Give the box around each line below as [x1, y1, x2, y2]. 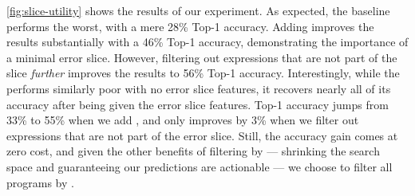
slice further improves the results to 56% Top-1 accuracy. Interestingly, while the [6, 65, 400, 81]
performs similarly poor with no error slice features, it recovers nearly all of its [6, 80, 391, 96]
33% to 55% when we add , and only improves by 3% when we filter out [6, 112, 359, 128]
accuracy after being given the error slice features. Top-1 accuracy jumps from [6, 96, 389, 112]
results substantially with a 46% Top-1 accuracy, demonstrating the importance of [6, 33, 409, 50]
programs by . [6, 174, 74, 190]
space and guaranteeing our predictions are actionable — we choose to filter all [6, 158, 393, 174]
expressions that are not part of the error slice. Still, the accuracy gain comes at [6, 127, 398, 143]
